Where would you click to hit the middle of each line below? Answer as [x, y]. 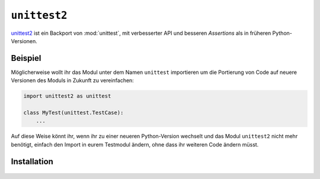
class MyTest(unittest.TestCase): [73, 113]
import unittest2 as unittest [67, 96]
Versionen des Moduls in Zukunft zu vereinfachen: [73, 80]
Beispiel [26, 58]
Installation [32, 162]
